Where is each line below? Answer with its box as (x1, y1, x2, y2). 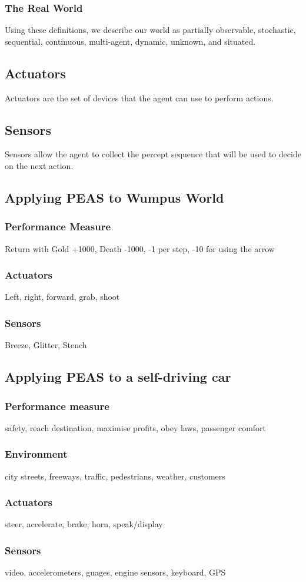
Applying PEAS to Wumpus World (5, 188, 224, 206)
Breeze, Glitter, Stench (5, 339, 87, 351)
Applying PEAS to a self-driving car (5, 368, 231, 386)
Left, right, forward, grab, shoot (5, 290, 120, 303)
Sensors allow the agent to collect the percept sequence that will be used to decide (5, 148, 301, 160)
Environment (5, 447, 68, 461)
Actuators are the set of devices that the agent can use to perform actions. (5, 91, 274, 104)
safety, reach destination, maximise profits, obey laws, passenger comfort (5, 421, 267, 434)
